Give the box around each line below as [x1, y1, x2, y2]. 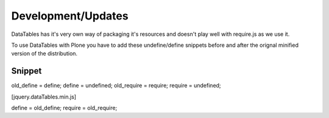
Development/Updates [11, 9, 129, 23]
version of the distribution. [11, 50, 78, 57]
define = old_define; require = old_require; [11, 104, 118, 112]
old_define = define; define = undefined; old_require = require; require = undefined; [11, 82, 222, 89]
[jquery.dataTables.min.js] [11, 93, 76, 100]
